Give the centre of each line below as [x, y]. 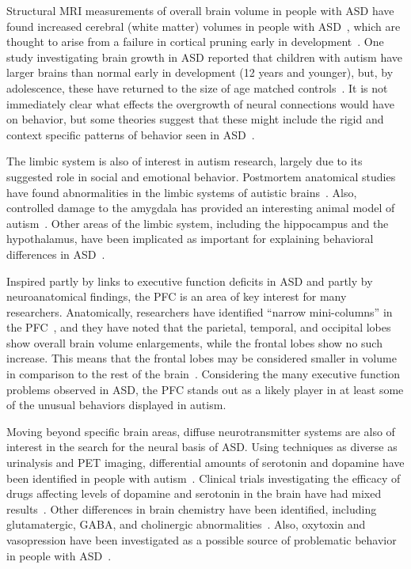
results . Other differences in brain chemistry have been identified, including [192, 508]
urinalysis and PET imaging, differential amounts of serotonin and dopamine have [205, 463]
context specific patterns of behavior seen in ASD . [131, 134]
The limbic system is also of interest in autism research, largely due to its [185, 161]
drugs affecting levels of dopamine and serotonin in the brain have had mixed [194, 493]
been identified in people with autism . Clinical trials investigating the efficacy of [204, 478]
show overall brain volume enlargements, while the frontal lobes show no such [194, 342]
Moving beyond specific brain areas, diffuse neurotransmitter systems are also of [201, 431]
